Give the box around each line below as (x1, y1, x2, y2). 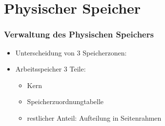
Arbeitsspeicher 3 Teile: (15, 64, 86, 74)
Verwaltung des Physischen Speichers (4, 28, 154, 40)
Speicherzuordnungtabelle (27, 96, 104, 107)
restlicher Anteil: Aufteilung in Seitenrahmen (27, 112, 162, 123)
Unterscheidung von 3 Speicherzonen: (15, 47, 127, 57)
